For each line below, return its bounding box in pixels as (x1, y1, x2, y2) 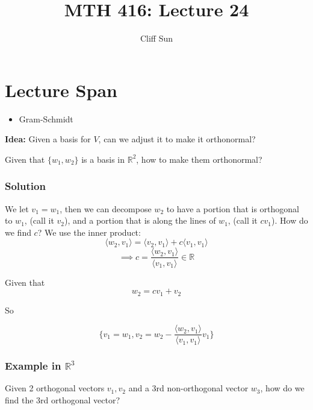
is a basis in (81, 153, 125, 165)
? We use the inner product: (37, 225, 141, 238)
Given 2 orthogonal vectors (5, 382, 105, 394)
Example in (5, 358, 61, 373)
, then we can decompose (60, 202, 152, 215)
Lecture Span (5, 77, 117, 102)
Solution (5, 178, 46, 194)
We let (5, 202, 29, 215)
